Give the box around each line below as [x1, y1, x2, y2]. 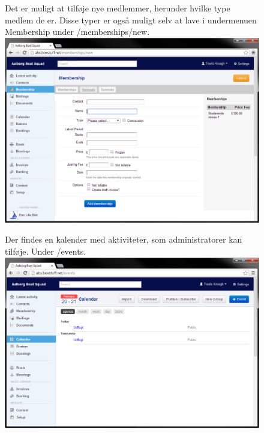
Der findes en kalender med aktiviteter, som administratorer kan [5, 233, 242, 246]
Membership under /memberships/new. [5, 25, 150, 38]
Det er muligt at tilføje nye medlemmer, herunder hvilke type [5, 2, 230, 14]
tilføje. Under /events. [5, 245, 86, 258]
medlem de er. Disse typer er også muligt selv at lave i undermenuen [5, 13, 257, 26]
